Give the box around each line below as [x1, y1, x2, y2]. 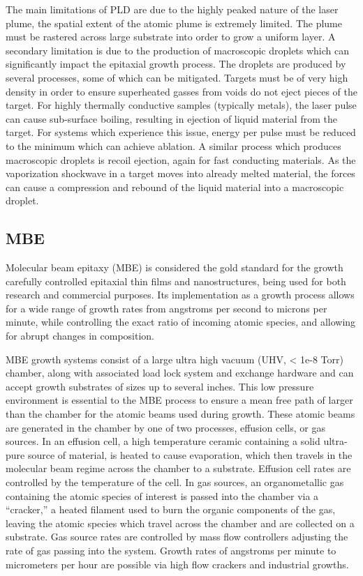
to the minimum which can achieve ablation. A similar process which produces [6, 138, 341, 153]
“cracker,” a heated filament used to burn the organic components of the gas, [6, 502, 336, 517]
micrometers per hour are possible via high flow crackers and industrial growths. [6, 556, 349, 571]
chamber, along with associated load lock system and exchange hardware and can [6, 365, 354, 380]
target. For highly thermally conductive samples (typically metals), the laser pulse [6, 98, 357, 112]
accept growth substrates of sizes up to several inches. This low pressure [6, 379, 314, 393]
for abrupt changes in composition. [6, 328, 154, 343]
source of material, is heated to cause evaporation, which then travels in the [27, 447, 353, 462]
